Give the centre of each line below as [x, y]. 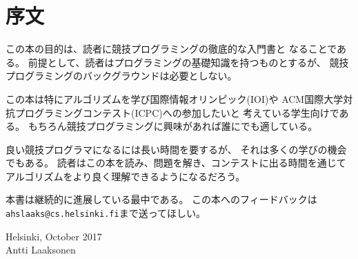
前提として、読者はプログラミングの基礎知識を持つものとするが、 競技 [188, 62]
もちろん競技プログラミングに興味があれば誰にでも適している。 [173, 126]
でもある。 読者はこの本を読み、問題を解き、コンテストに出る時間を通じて [176, 163]
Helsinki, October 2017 [54, 236]
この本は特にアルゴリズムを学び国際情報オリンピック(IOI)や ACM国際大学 [175, 98]
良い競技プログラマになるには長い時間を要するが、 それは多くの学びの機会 [176, 149]
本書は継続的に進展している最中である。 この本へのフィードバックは [161, 199]
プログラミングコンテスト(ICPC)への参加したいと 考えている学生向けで [177, 112]
